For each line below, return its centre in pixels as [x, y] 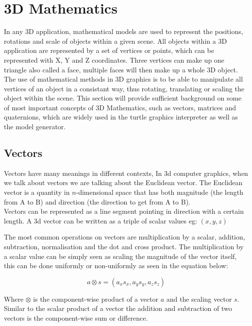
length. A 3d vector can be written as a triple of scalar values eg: [101, 220]
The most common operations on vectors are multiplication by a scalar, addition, [125, 237]
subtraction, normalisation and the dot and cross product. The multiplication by [124, 247]
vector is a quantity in [37, 192]
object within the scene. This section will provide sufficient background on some [123, 98]
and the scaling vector [199, 299]
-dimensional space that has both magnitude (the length [160, 192]
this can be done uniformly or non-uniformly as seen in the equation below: [116, 266]
